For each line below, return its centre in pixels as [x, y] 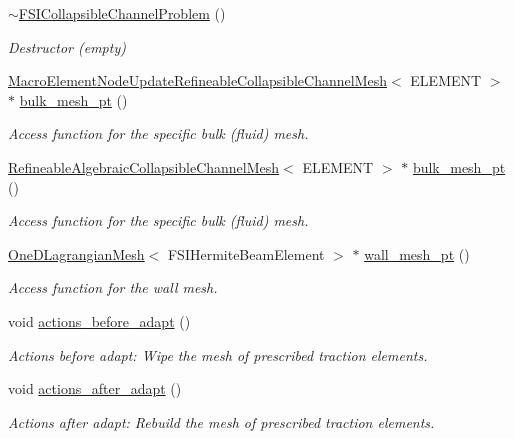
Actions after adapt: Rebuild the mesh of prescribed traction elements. [221, 421]
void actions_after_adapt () [95, 388]
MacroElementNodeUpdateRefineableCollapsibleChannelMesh [198, 80]
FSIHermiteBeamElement [246, 253]
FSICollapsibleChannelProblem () [122, 13]
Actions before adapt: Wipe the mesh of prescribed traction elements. [218, 354]
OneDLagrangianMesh [76, 253]
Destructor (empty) [67, 46]
